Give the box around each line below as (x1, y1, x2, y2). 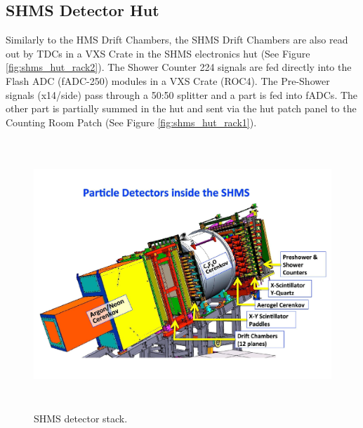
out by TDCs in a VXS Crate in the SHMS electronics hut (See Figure (6, 46, 310, 60)
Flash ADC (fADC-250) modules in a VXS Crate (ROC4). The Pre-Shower (6, 73, 330, 88)
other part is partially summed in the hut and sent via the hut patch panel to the (6, 101, 357, 116)
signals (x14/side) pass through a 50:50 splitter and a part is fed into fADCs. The (6, 87, 358, 102)
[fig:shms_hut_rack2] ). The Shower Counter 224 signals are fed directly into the (6, 60, 352, 74)
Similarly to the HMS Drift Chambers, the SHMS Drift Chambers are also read (6, 32, 348, 47)
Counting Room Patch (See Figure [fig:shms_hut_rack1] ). (6, 114, 257, 129)
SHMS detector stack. (34, 410, 128, 425)
